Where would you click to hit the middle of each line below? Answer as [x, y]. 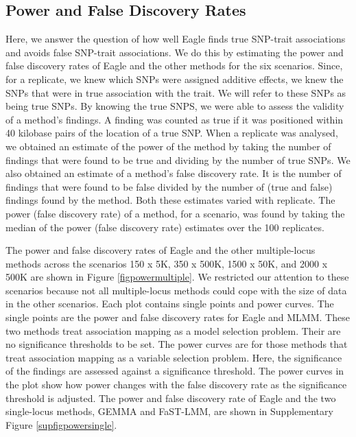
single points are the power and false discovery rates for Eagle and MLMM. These [178, 317]
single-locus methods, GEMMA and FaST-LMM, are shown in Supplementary [169, 411]
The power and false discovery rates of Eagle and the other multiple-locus [161, 250]
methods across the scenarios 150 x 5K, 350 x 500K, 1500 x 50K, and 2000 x [167, 263]
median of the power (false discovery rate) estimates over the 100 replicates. [165, 227]
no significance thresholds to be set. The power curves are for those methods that [177, 344]
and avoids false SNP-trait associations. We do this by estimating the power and [175, 52]
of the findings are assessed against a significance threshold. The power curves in [175, 371]
